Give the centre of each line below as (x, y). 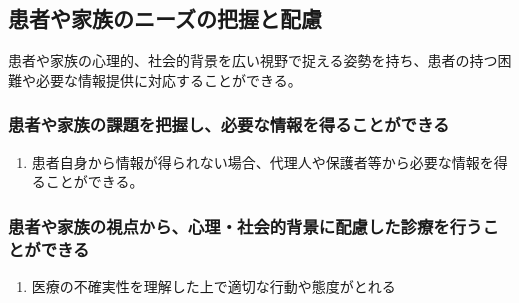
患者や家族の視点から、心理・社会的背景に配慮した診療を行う (245, 225)
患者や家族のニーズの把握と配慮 (165, 18)
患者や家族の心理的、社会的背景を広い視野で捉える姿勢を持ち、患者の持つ (253, 60)
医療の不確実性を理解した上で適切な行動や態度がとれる (213, 285)
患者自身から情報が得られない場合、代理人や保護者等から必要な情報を (262, 161)
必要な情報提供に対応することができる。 (168, 79)
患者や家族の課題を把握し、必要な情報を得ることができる (229, 124)
